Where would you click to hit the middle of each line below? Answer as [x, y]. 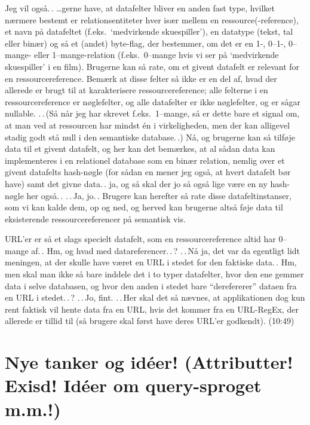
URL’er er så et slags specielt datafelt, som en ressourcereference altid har [140, 239]
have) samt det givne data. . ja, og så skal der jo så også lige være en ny [136, 183]
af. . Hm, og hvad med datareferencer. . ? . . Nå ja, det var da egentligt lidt [166, 250]
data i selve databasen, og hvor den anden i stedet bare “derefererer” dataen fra [151, 285]
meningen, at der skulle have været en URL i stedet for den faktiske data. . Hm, [151, 262]
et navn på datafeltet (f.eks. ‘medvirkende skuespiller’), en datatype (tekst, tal [149, 31]
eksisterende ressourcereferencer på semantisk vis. [95, 218]
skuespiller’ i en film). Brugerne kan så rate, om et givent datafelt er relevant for [152, 66]
